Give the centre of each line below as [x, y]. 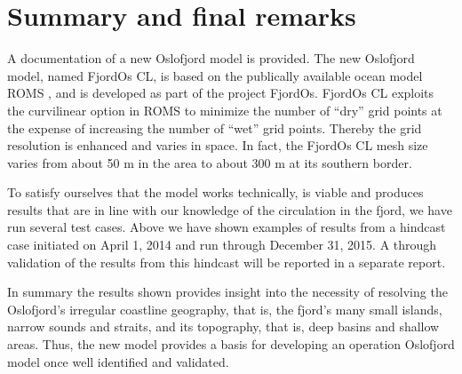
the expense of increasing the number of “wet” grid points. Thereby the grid [215, 127]
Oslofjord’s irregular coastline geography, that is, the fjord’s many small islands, [225, 309]
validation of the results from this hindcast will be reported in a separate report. [227, 262]
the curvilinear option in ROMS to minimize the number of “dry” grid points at [225, 110]
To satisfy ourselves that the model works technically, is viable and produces [215, 192]
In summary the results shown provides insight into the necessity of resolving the [227, 292]
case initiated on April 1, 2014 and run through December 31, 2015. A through [222, 245]
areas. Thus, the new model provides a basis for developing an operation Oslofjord [231, 344]
